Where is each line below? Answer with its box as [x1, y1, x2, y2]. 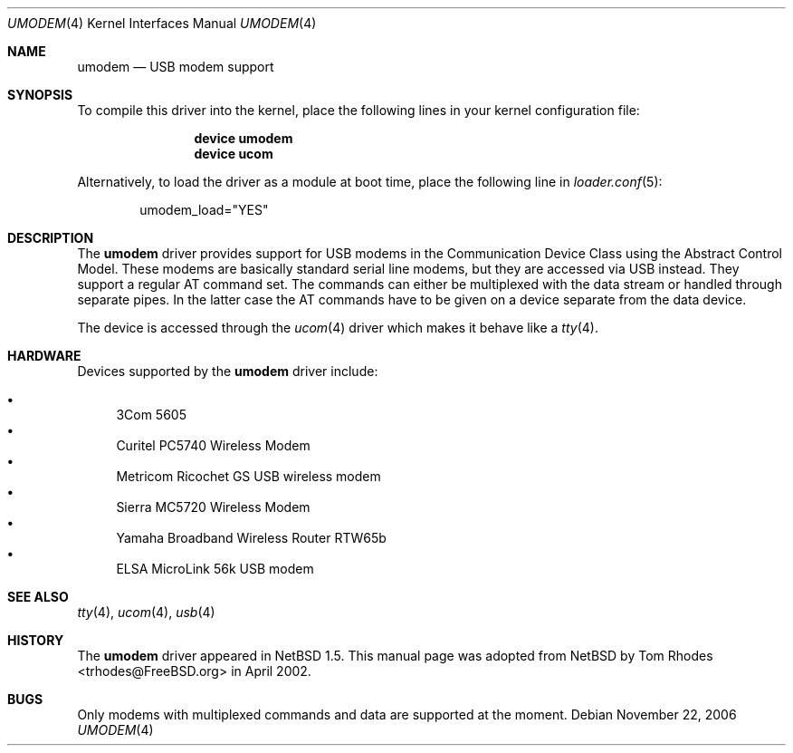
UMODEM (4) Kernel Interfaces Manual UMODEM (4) [7, 15, 317, 31]
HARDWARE [7, 348, 81, 363]
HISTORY [7, 632, 64, 648]
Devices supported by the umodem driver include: [77, 363, 378, 379]
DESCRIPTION [7, 230, 94, 246]
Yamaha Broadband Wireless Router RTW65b [116, 530, 387, 545]
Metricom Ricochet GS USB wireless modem [116, 468, 381, 484]
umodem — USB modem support [77, 59, 274, 74]
